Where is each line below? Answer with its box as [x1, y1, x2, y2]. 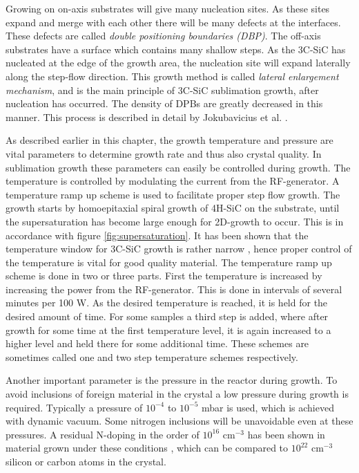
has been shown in [247, 427, 325, 441]
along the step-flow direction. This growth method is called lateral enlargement [6, 68, 339, 83]
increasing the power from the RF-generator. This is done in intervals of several [6, 281, 342, 296]
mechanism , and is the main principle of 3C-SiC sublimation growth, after [6, 82, 319, 97]
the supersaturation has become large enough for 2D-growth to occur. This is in [6, 214, 344, 228]
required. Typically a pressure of [6, 400, 143, 414]
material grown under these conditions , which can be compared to [6, 440, 289, 455]
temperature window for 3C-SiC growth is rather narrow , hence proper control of [6, 241, 352, 256]
